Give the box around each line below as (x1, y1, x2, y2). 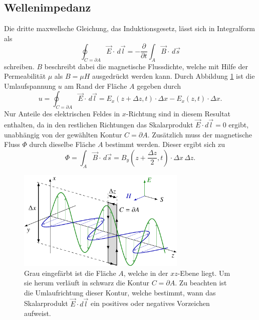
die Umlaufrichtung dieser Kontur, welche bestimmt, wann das (24, 287, 216, 297)
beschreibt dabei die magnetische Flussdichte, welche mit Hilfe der (44, 61, 248, 71)
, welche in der (123, 267, 168, 278)
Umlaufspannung (4, 80, 56, 91)
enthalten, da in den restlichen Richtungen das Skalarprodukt (4, 119, 193, 130)
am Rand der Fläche (64, 80, 127, 91)
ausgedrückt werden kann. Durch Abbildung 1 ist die (92, 71, 255, 81)
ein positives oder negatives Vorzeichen (90, 298, 210, 308)
